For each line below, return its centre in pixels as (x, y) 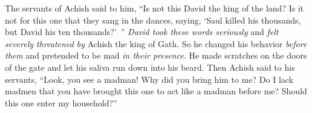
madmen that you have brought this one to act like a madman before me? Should (156, 91)
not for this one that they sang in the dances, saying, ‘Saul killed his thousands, (153, 20)
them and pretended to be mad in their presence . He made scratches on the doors (156, 55)
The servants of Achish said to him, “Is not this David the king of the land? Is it (154, 8)
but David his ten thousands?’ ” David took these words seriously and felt (142, 32)
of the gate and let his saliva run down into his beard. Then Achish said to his (150, 67)
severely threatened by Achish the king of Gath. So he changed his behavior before (156, 43)
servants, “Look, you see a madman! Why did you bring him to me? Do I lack (149, 79)
